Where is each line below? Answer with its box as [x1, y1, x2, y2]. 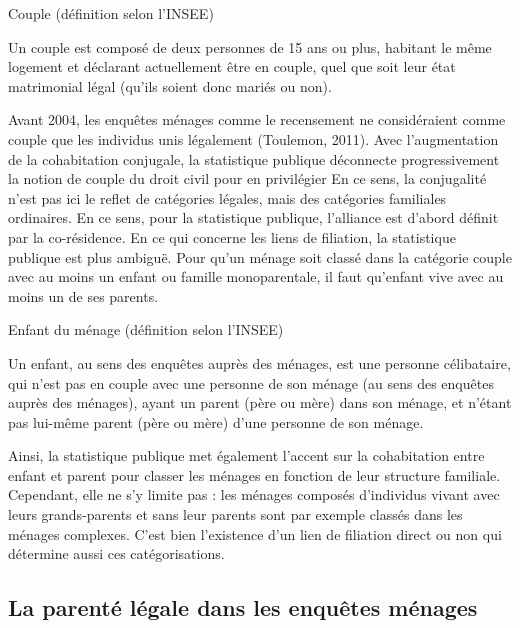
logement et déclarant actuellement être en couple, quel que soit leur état [8, 56, 456, 77]
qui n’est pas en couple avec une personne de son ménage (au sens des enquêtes [8, 372, 494, 393]
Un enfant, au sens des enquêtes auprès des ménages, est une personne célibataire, [8, 352, 511, 373]
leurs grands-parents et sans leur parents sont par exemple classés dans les [8, 504, 463, 525]
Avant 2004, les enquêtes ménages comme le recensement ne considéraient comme [8, 109, 506, 130]
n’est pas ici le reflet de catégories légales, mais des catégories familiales [8, 187, 447, 208]
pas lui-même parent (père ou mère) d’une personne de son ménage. [8, 411, 424, 432]
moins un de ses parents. [8, 285, 159, 306]
